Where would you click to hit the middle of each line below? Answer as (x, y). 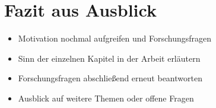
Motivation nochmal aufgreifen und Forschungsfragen (115, 38)
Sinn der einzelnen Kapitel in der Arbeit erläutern (109, 58)
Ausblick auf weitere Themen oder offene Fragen (106, 98)
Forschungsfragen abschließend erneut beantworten (110, 78)
